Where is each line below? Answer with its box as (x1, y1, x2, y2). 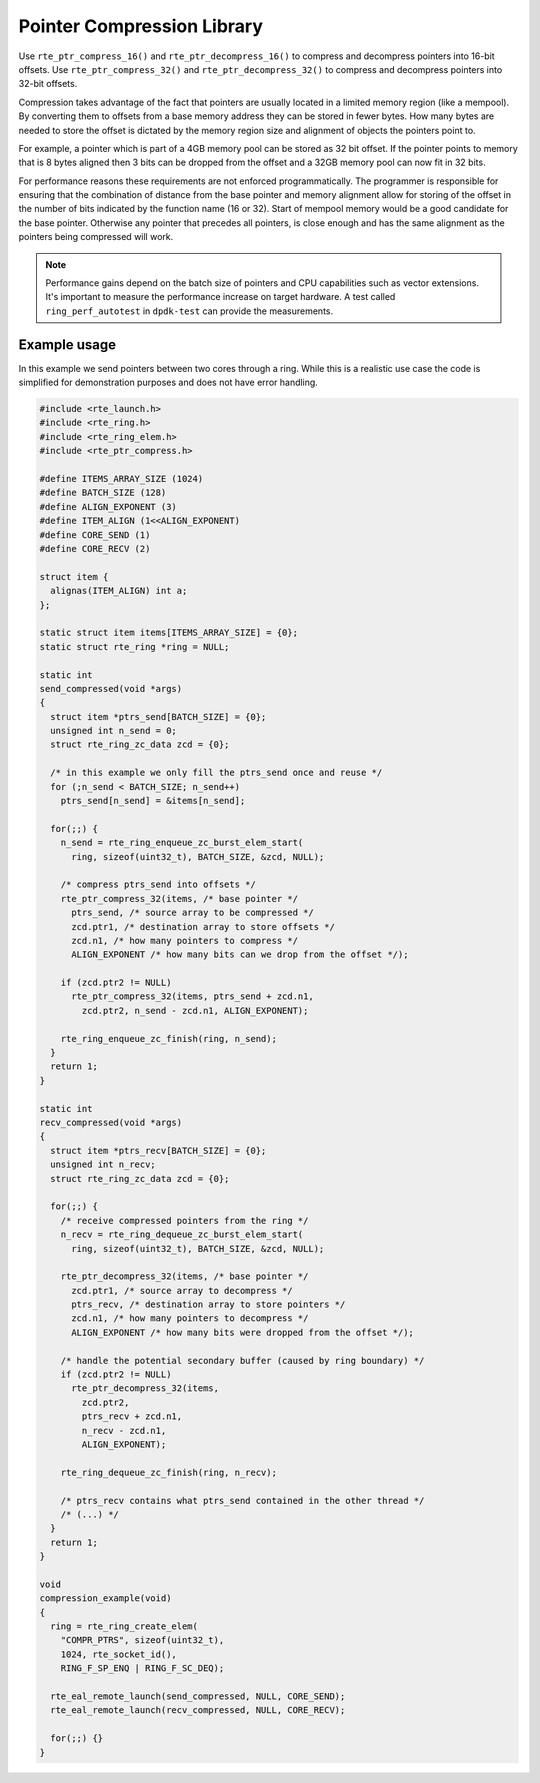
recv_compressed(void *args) (39, 1117, 183, 1128)
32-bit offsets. (18, 78, 78, 90)
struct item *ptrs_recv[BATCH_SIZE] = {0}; (50, 1145, 267, 1156)
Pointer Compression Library (18, 15, 264, 37)
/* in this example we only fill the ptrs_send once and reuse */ (50, 767, 383, 779)
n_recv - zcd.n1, (81, 1425, 167, 1436)
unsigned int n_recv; (50, 1159, 157, 1170)
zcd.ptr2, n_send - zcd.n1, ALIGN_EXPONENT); (81, 1005, 309, 1016)
